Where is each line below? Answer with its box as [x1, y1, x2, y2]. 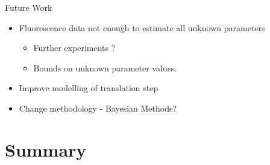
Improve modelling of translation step [19, 82, 159, 94]
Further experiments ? [33, 41, 116, 54]
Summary [5, 137, 87, 161]
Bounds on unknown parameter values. [33, 61, 177, 74]
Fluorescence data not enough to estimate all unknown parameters [19, 21, 265, 34]
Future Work [5, 1, 52, 13]
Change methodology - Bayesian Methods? [19, 101, 177, 114]
